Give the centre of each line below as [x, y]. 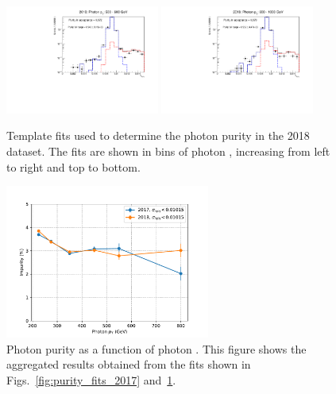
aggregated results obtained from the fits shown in [129, 364]
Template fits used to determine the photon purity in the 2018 [158, 135]
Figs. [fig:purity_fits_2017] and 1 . [91, 379]
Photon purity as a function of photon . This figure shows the [156, 348]
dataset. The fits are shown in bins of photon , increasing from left [168, 151]
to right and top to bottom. [73, 166]
